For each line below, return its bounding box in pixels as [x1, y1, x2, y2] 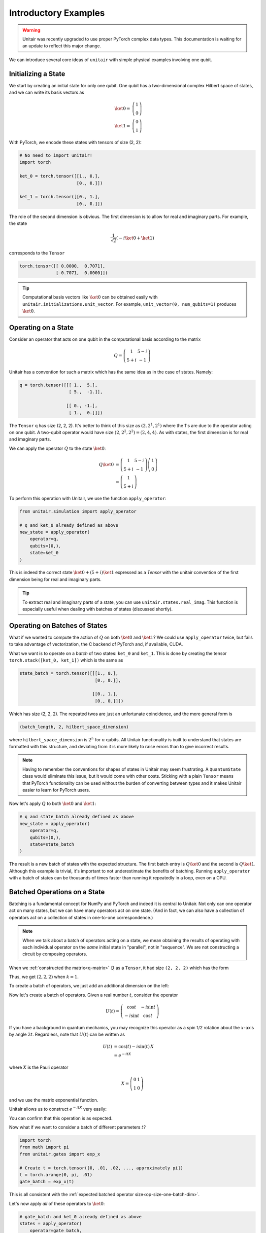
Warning [22, 27, 40, 33]
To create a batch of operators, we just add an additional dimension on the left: [9, 983, 169, 989]
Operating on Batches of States [9, 621, 107, 630]
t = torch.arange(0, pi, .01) [19, 1172, 93, 1177]
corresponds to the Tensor [9, 250, 65, 256]
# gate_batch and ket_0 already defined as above [19, 1214, 142, 1219]
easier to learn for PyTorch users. [22, 787, 91, 793]
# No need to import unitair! [19, 152, 93, 158]
